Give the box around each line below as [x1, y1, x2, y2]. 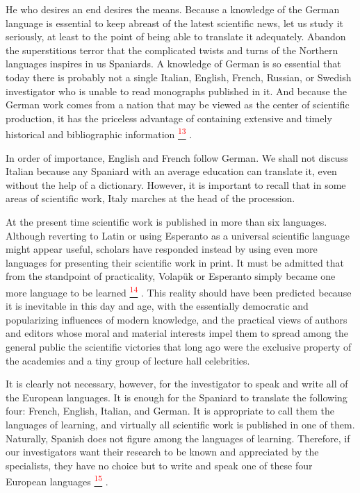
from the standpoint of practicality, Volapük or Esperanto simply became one [6, 269, 336, 283]
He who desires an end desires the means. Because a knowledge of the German [6, 2, 340, 16]
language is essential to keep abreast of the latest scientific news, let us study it [6, 15, 343, 30]
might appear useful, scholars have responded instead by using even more [6, 242, 318, 256]
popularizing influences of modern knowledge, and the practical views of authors [6, 312, 347, 326]
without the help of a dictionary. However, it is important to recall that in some [6, 177, 346, 192]
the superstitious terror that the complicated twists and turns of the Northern [6, 42, 338, 57]
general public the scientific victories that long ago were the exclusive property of [6, 339, 352, 353]
